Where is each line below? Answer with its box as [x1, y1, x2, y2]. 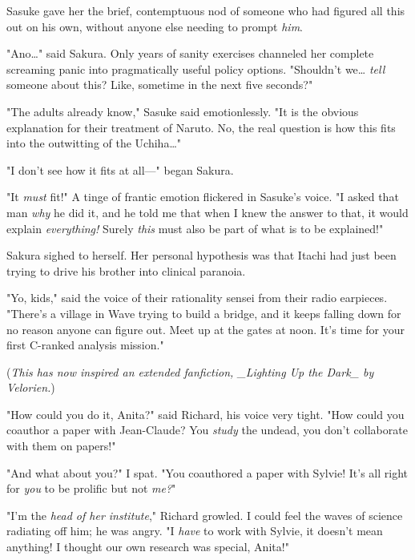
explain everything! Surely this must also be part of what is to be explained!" [6, 220, 384, 236]
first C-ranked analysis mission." [6, 336, 164, 353]
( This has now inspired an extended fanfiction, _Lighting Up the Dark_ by [6, 363, 374, 380]
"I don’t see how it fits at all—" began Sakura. [6, 161, 234, 178]
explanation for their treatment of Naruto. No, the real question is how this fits [6, 119, 396, 135]
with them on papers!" [6, 437, 116, 454]
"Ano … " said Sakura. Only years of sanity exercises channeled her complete [6, 45, 374, 62]
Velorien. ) [6, 379, 55, 396]
